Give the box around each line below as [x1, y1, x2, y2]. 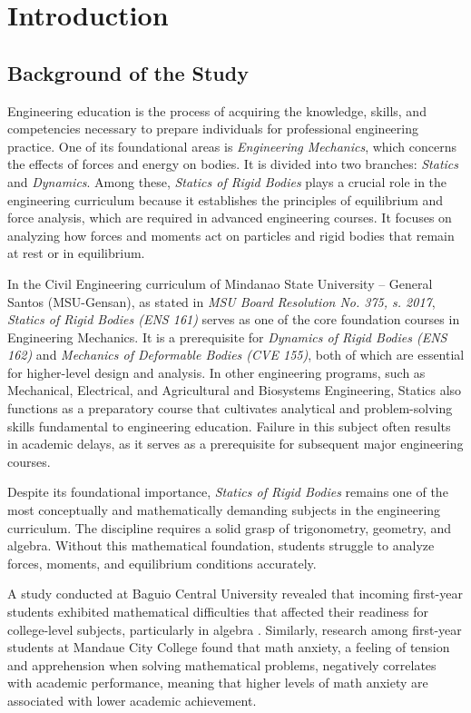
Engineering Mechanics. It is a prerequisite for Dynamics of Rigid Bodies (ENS [7, 327, 447, 346]
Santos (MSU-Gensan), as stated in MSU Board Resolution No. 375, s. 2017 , [7, 292, 436, 311]
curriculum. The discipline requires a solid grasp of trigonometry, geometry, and [7, 518, 452, 537]
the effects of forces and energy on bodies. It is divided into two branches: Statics [7, 154, 459, 173]
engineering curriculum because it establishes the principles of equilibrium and [7, 190, 444, 209]
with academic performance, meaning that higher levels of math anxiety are [7, 673, 428, 692]
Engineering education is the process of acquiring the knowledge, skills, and [7, 101, 427, 120]
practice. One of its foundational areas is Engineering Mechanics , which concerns [7, 136, 456, 155]
